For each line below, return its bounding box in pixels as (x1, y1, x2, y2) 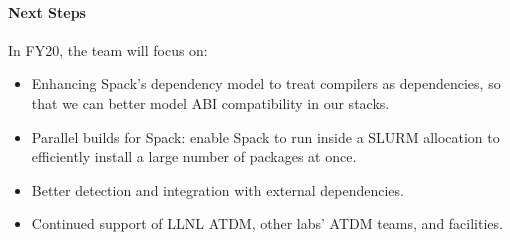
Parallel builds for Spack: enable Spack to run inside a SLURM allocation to (31, 126, 500, 147)
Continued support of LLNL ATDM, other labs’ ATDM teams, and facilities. (31, 213, 503, 234)
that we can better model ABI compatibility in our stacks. (31, 92, 390, 113)
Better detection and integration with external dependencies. (31, 179, 404, 200)
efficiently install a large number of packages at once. (31, 146, 357, 167)
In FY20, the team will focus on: (8, 39, 208, 60)
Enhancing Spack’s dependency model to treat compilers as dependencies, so (31, 73, 501, 94)
